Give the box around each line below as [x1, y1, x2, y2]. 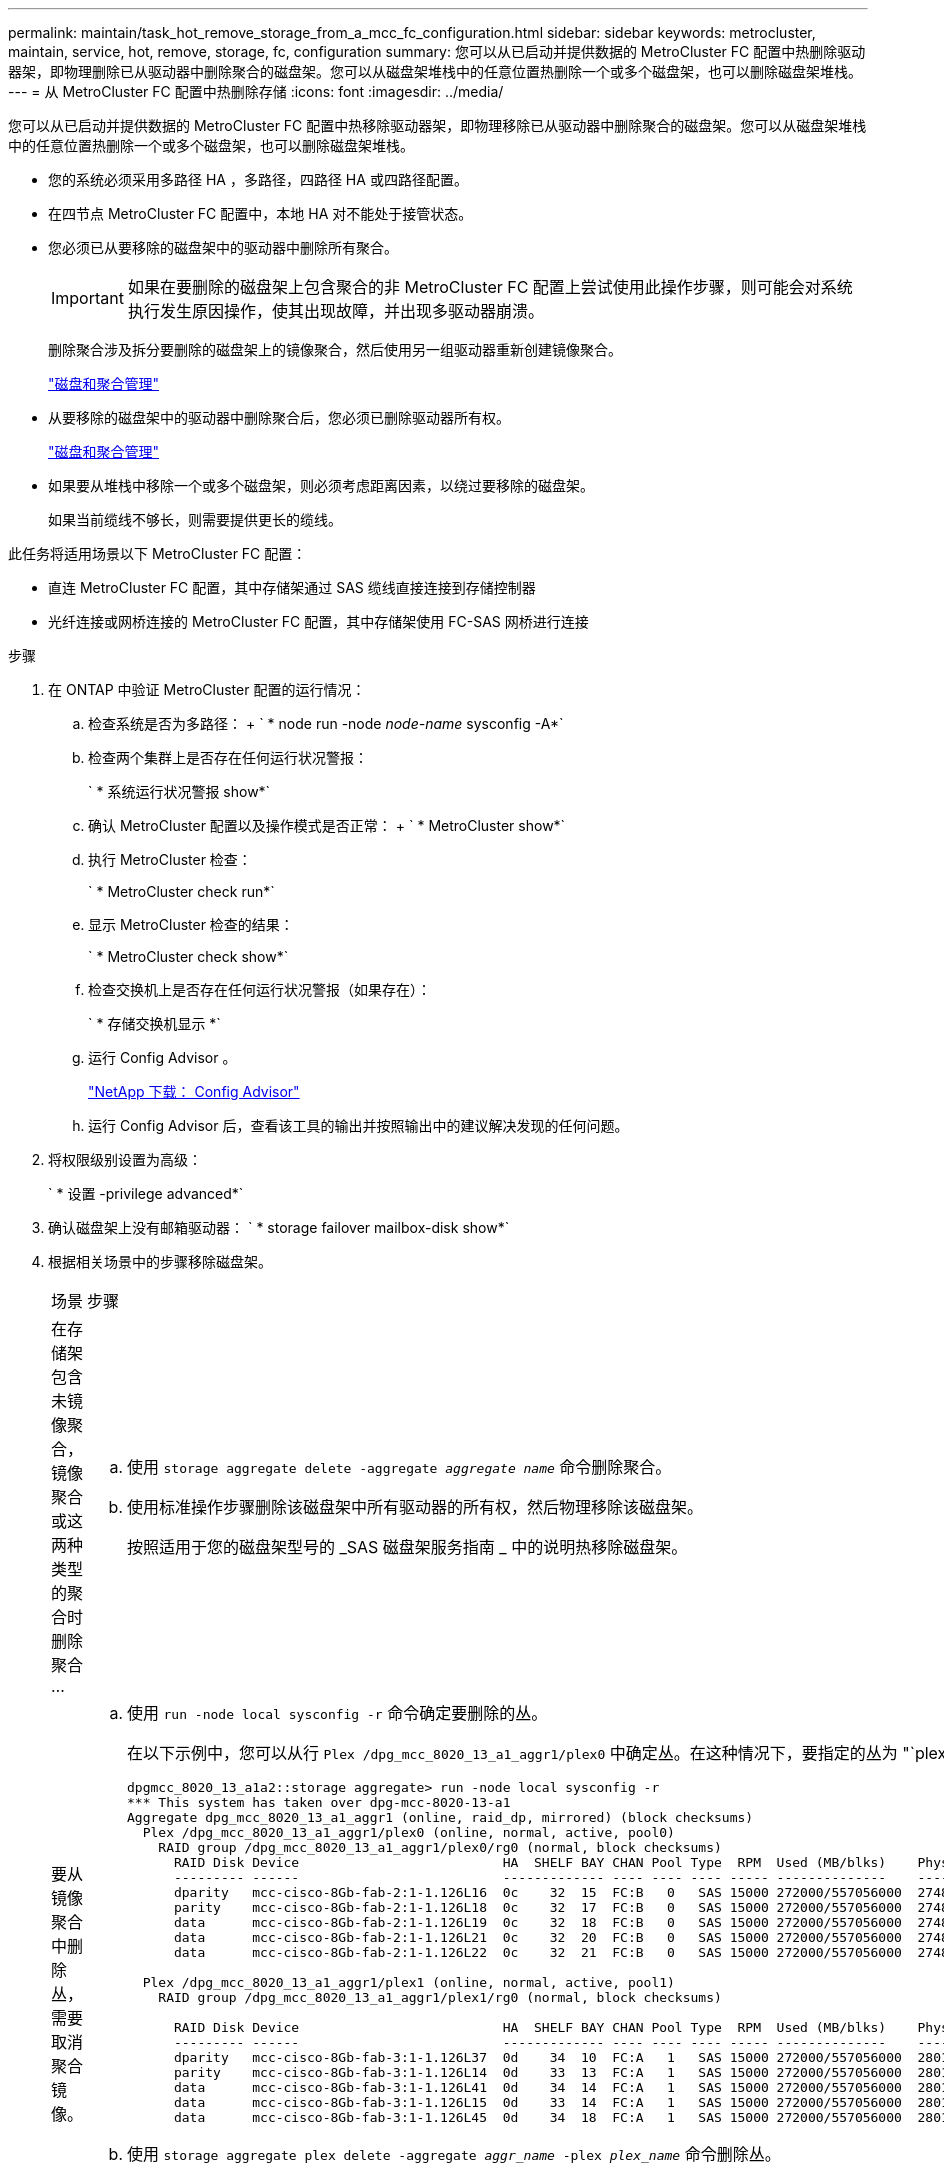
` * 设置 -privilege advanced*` [48, 1185, 244, 1202]
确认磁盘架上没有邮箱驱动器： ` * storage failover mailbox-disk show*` [48, 1219, 510, 1236]
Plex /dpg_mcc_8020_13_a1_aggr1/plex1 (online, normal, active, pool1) [142, 1975, 675, 1990]
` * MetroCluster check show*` [88, 948, 289, 965]
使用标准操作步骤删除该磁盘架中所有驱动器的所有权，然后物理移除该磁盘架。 [127, 1497, 704, 1517]
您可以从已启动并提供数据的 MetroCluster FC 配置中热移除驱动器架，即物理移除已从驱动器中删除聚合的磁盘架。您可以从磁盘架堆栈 [8, 117, 867, 134]
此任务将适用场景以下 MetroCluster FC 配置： [8, 545, 307, 562]
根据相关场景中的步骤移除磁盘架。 [48, 1253, 272, 1270]
